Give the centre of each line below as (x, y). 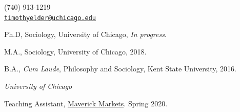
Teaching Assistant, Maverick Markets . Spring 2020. (86, 103)
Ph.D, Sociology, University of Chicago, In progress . (85, 34)
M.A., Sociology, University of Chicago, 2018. (75, 51)
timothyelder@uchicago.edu (50, 18)
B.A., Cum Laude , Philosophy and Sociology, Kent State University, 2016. (120, 69)
